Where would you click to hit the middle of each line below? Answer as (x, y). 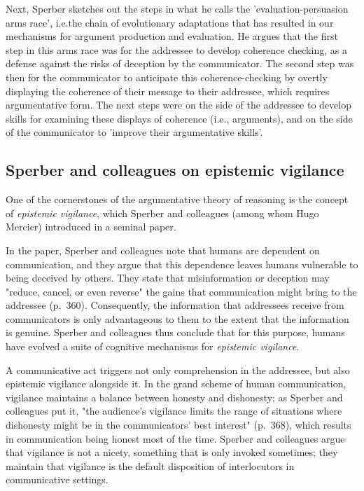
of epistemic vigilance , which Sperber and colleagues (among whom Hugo (162, 213)
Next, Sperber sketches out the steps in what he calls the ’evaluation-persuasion (177, 8)
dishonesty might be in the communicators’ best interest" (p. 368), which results (178, 425)
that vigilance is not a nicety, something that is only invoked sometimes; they (172, 452)
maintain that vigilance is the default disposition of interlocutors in (150, 465)
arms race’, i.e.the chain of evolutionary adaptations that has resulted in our (170, 22)
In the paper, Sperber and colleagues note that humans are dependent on (163, 250)
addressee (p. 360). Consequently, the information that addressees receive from (175, 305)
